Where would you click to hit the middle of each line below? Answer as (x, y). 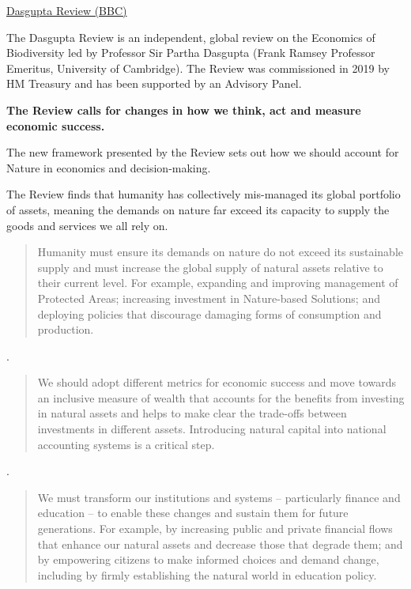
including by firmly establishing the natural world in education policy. (207, 574)
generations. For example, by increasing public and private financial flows (215, 529)
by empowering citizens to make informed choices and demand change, (208, 559)
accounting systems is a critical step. (126, 444)
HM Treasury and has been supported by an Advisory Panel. (154, 83)
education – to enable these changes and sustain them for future (193, 513)
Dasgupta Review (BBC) (67, 10)
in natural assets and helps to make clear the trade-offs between (192, 413)
